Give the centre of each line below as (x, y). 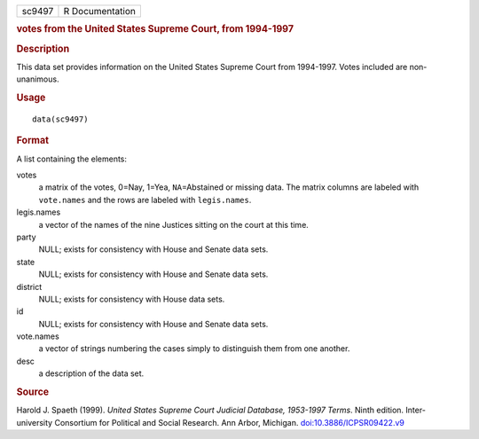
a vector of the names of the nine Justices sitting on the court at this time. (174, 224)
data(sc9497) (60, 119)
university (35, 422)
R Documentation (100, 11)
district (29, 286)
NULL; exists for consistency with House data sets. (132, 299)
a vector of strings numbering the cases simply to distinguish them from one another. (194, 349)
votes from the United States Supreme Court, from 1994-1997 (155, 29)
